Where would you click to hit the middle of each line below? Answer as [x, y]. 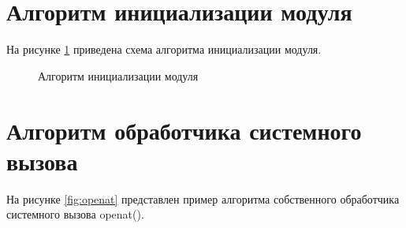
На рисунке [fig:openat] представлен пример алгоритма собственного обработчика [203, 198]
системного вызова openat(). [75, 214]
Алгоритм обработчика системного [184, 130]
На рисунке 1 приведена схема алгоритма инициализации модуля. [164, 49]
